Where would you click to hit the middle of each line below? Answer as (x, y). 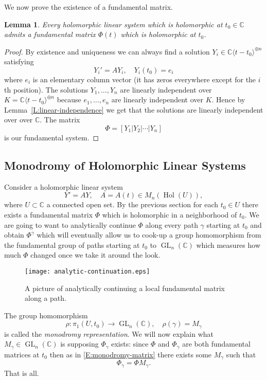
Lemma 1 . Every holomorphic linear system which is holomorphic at (113, 24)
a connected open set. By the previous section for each (132, 204)
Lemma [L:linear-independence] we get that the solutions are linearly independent (134, 109)
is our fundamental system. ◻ (52, 137)
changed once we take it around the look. (95, 255)
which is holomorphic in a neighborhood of (170, 214)
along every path (172, 224)
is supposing (79, 344)
